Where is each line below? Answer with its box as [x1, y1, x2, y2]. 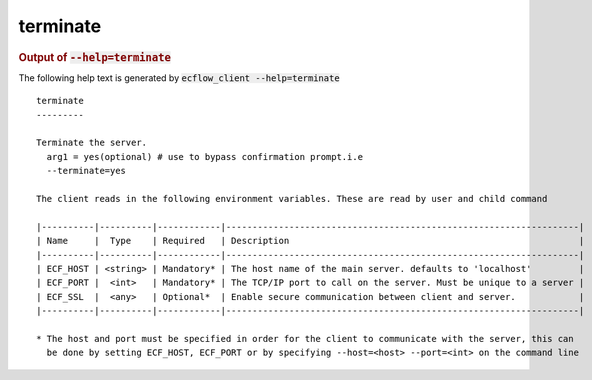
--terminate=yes [46, 165, 127, 177]
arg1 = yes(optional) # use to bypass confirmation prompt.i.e [46, 151, 364, 162]
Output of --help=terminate [18, 50, 172, 64]
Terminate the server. [36, 137, 148, 149]
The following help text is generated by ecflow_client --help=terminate [18, 71, 340, 84]
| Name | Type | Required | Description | [36, 235, 585, 247]
